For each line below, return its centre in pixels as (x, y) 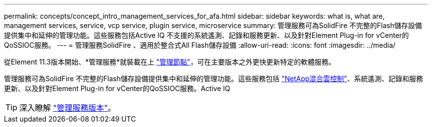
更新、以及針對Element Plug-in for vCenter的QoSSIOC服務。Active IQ (117, 88)
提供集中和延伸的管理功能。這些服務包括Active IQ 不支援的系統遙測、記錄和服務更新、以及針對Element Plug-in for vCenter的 (206, 35)
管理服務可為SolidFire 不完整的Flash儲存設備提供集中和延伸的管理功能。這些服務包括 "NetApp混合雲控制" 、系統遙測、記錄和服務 (214, 79)
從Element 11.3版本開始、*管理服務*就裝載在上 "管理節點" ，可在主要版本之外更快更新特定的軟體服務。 (170, 62)
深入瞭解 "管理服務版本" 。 (68, 108)
